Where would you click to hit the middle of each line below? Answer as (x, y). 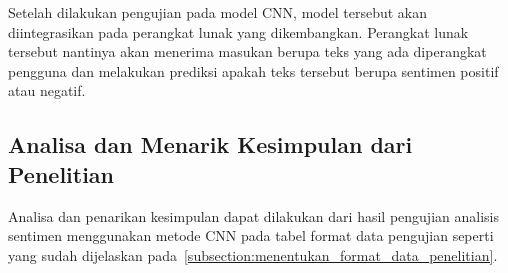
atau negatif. (47, 90)
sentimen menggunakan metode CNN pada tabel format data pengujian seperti (251, 235)
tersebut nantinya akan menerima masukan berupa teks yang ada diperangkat (247, 51)
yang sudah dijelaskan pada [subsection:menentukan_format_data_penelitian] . (253, 254)
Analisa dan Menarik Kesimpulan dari (210, 144)
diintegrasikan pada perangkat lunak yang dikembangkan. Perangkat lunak (238, 31)
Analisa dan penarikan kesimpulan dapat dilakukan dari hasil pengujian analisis (253, 215)
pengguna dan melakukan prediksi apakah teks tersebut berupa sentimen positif (253, 70)
